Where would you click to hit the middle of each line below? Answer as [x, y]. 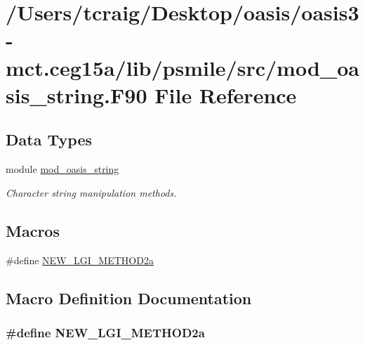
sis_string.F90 [77, 95]
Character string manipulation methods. [91, 192]
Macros [33, 230]
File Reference [226, 95]
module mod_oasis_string [62, 169]
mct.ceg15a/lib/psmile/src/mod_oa [182, 67]
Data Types [49, 139]
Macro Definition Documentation [129, 298]
